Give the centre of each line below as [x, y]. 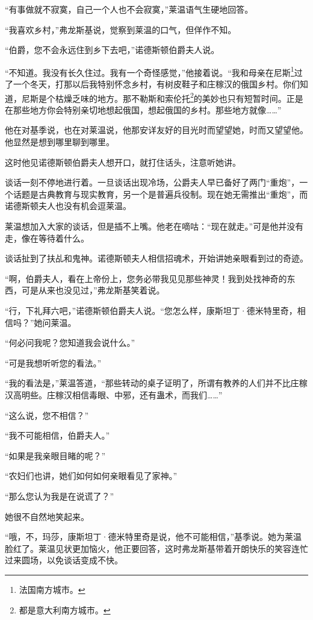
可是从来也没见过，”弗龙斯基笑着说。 [93, 290]
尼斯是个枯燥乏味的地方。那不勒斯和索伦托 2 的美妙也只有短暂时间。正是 [162, 97]
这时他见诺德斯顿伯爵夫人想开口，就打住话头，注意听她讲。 [123, 162]
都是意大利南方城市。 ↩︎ [65, 609]
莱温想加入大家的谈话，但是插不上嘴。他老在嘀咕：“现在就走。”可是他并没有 [154, 226]
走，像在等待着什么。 [47, 238]
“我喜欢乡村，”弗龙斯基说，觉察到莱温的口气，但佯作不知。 [121, 29]
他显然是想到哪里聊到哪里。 [60, 142]
